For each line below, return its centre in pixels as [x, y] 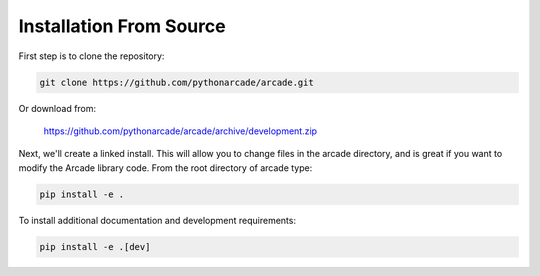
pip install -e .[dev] [95, 246]
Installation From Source [122, 26]
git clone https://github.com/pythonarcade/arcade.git [176, 82]
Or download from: [57, 108]
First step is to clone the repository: [91, 56]
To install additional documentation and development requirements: [157, 220]
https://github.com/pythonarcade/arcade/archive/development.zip [180, 131]
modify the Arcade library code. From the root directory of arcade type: [165, 167]
